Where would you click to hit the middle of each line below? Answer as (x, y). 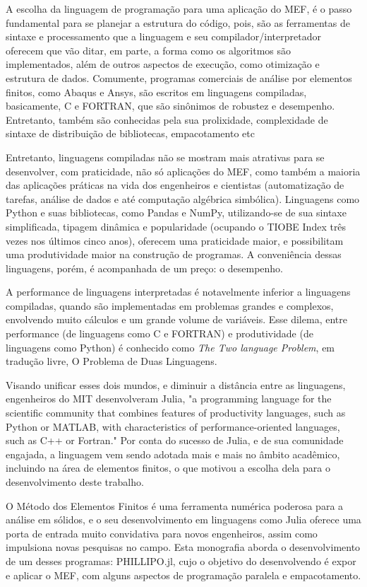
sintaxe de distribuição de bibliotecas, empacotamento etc (130, 133)
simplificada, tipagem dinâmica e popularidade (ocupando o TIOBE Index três (176, 226)
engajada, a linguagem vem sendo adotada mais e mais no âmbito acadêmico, (173, 454)
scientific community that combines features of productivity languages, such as (176, 413)
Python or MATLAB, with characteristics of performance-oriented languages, (173, 426)
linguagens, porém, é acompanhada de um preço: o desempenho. (145, 268)
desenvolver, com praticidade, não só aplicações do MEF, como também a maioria (183, 171)
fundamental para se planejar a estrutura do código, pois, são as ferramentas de (178, 22)
